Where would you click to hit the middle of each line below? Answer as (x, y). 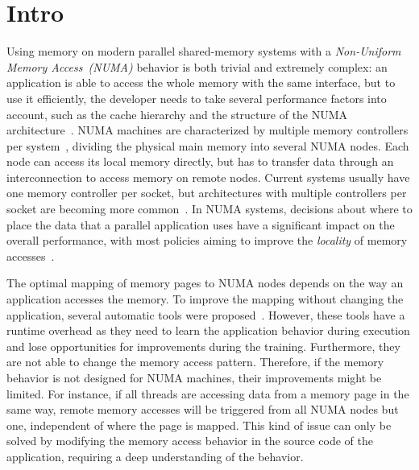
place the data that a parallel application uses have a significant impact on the (201, 224)
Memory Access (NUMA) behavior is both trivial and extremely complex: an (197, 66)
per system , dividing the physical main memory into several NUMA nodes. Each (208, 145)
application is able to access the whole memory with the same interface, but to (201, 82)
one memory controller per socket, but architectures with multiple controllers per (207, 193)
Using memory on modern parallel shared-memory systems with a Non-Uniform (204, 51)
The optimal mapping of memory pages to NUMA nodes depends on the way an (205, 283)
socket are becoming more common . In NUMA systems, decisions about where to (209, 209)
